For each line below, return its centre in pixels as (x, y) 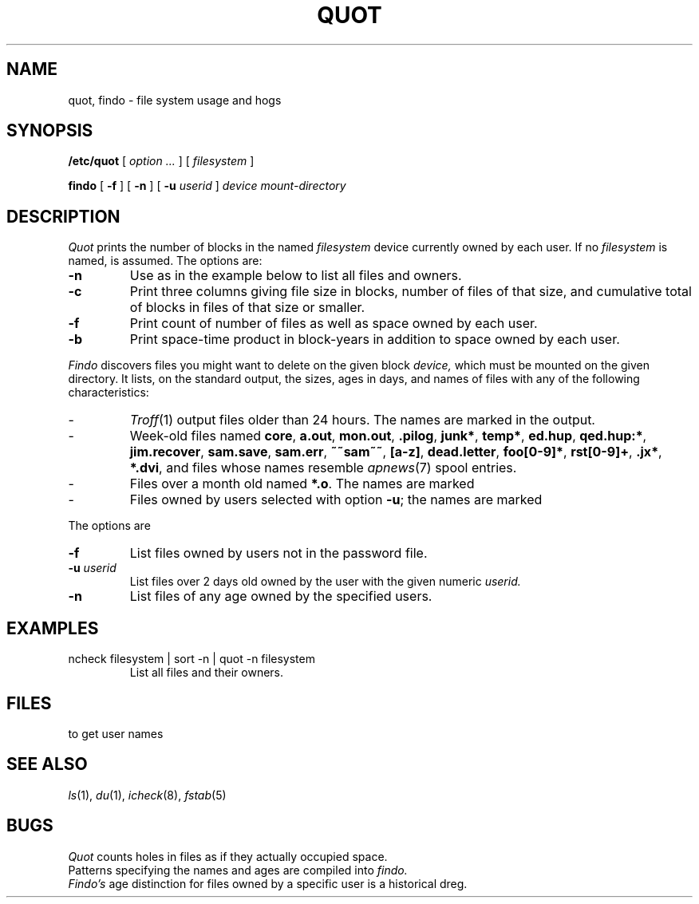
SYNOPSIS (50, 131)
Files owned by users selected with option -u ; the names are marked (336, 500)
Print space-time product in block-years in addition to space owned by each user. (375, 339)
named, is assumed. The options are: (165, 261)
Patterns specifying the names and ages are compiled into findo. (238, 870)
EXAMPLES (53, 628)
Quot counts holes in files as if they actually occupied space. (228, 856)
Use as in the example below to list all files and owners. (296, 276)
